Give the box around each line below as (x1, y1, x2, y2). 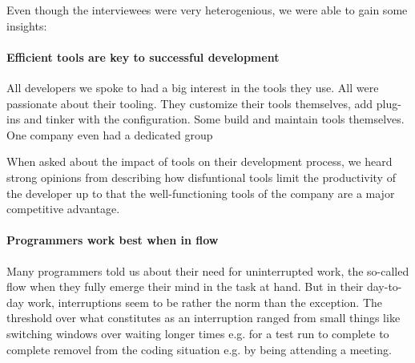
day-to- (366, 278, 402, 295)
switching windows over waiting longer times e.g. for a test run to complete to (6, 325, 389, 341)
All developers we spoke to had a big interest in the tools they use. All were (6, 79, 379, 95)
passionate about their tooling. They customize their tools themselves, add (6, 95, 373, 111)
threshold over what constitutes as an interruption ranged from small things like (6, 309, 401, 326)
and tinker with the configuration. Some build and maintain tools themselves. (23, 111, 405, 127)
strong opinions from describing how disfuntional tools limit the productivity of (6, 168, 396, 185)
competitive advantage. (6, 200, 120, 217)
